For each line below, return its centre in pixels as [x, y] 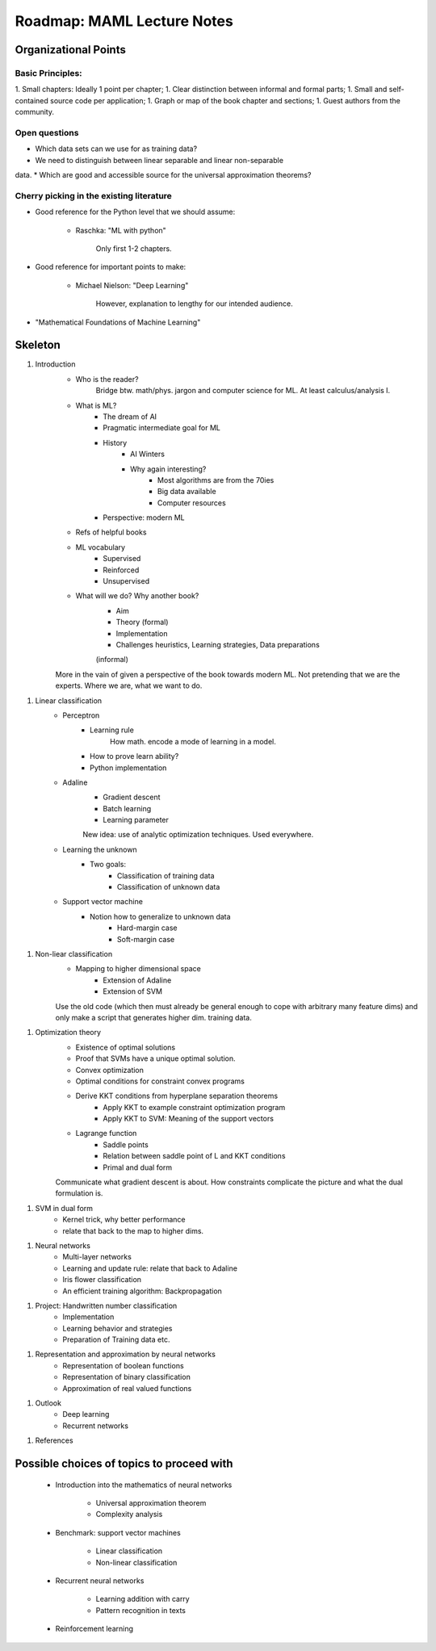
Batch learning [127, 808]
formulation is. [79, 1193]
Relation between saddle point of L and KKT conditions [194, 1156]
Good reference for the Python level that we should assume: [135, 212]
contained [31, 100]
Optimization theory [68, 1033]
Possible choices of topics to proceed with [124, 1464]
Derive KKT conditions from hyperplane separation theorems [177, 1096]
